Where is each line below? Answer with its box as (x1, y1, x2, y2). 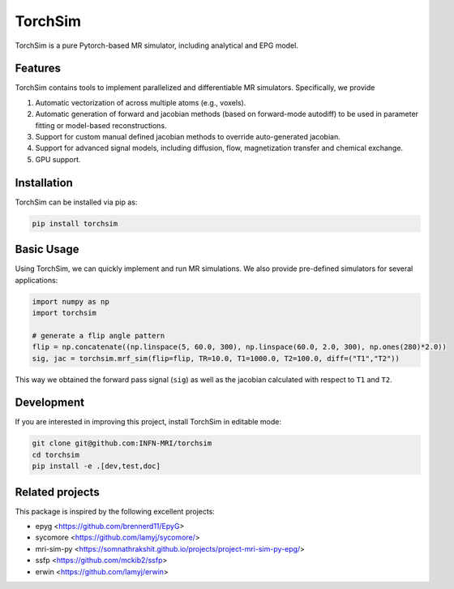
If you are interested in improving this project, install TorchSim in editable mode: (15, 417, 282, 427)
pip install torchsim (32, 219, 118, 228)
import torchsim (32, 308, 97, 317)
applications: (15, 275, 58, 285)
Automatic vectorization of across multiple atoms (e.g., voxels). (35, 97, 246, 107)
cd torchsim (32, 450, 80, 459)
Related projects (15, 485, 101, 499)
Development (15, 396, 85, 410)
